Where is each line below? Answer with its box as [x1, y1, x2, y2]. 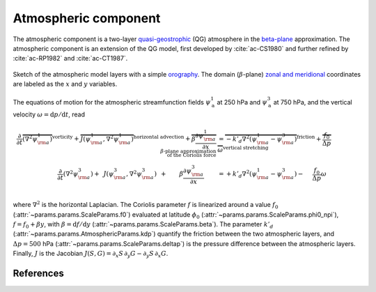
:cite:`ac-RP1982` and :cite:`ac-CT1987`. [13, 54, 128, 63]
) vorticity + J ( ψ [49, 133, 91, 143]
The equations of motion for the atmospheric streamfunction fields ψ [13, 98, 212, 106]
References [13, 267, 64, 279]
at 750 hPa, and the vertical [273, 98, 352, 106]
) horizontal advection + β [131, 133, 196, 143]
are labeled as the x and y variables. [13, 80, 118, 89]
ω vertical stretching [217, 145, 269, 154]
